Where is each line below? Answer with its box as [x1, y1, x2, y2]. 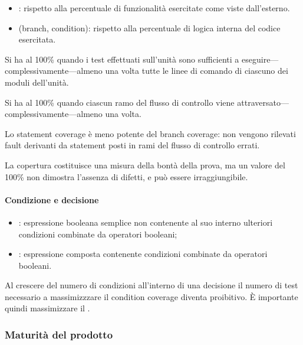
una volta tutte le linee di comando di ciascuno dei [105, 64, 288, 77]
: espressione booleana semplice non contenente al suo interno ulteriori [18, 216, 273, 228]
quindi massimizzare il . [5, 302, 90, 314]
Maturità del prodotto [5, 327, 113, 341]
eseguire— [242, 53, 279, 65]
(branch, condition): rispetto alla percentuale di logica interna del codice [18, 21, 281, 34]
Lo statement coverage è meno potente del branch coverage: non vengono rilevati [5, 127, 296, 139]
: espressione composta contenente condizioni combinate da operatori [18, 248, 268, 260]
